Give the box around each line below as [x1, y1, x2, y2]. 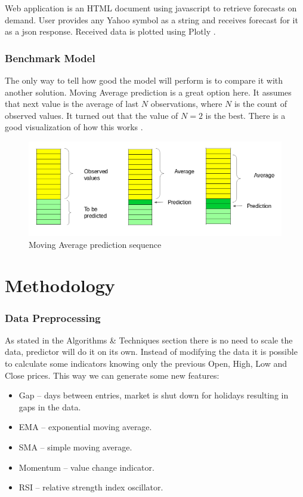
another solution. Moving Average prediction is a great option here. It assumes [5, 85, 292, 98]
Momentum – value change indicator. [18, 461, 154, 473]
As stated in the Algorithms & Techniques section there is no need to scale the [5, 333, 293, 346]
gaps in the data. [18, 400, 81, 413]
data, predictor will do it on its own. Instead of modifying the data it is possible [5, 345, 298, 358]
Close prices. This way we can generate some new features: [5, 369, 219, 381]
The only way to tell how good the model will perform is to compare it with [5, 74, 283, 86]
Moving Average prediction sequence [29, 238, 162, 250]
